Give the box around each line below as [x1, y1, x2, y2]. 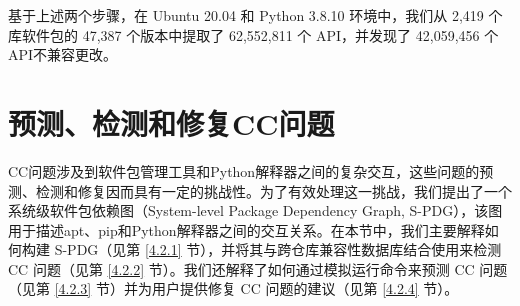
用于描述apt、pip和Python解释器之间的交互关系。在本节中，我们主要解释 [8, 219, 485, 240]
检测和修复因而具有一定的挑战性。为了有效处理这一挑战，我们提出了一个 [35, 180, 512, 201]
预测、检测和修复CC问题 [8, 102, 335, 143]
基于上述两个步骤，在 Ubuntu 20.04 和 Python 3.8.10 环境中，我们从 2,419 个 [8, 5, 503, 25]
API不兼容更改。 [8, 44, 118, 65]
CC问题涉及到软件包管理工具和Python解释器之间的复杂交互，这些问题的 [8, 160, 480, 181]
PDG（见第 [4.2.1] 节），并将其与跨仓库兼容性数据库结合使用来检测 [67, 239, 502, 260]
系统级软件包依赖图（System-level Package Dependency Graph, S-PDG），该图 [8, 200, 503, 221]
